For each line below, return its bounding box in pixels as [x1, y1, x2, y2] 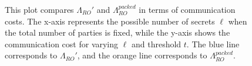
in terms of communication [139, 4, 236, 15]
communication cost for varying [5, 37, 119, 50]
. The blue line [186, 37, 240, 50]
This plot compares [5, 4, 74, 15]
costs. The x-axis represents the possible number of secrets [5, 15, 215, 27]
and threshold [131, 37, 182, 50]
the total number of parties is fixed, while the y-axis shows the [5, 26, 230, 39]
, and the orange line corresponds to [77, 49, 207, 61]
